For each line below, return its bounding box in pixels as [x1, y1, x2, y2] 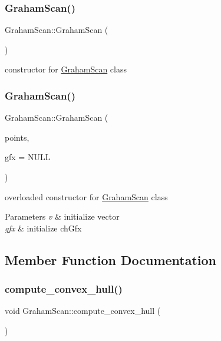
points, [5, 131, 29, 143]
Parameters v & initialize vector [5, 210, 120, 223]
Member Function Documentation [5, 250, 217, 269]
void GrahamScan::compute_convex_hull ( [5, 304, 161, 317]
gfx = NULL [5, 151, 51, 163]
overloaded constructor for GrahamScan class [5, 190, 168, 203]
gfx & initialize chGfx [5, 221, 82, 234]
